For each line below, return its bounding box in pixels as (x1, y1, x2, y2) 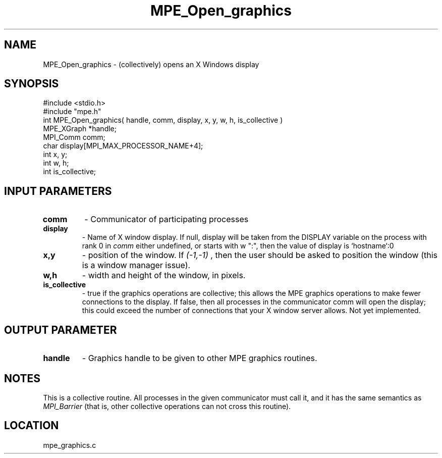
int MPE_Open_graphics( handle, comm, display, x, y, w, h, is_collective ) (43, 116, 283, 125)
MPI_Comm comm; (43, 133, 105, 142)
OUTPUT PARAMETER (4, 323, 117, 336)
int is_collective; (43, 167, 96, 176)
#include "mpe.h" (43, 107, 101, 116)
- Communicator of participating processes (84, 214, 249, 225)
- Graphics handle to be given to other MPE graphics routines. (82, 353, 317, 364)
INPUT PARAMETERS (4, 184, 112, 197)
